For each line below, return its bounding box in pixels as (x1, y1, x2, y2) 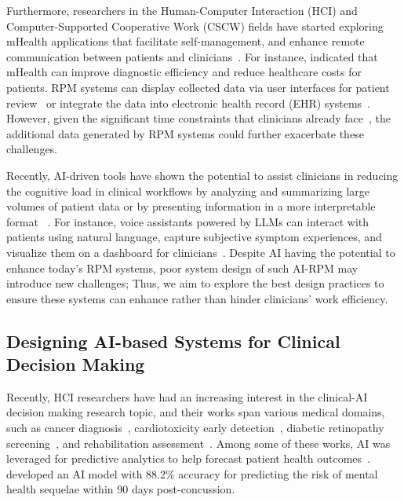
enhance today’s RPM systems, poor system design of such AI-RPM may (6, 259, 359, 276)
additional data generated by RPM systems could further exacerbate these (6, 125, 364, 141)
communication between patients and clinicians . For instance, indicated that (6, 48, 378, 64)
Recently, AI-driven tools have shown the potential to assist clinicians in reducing (6, 167, 399, 183)
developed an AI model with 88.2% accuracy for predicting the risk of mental (6, 465, 378, 482)
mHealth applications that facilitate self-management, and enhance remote (6, 33, 365, 49)
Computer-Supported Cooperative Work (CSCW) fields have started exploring (6, 17, 384, 34)
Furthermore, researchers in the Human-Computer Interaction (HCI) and (6, 2, 358, 18)
